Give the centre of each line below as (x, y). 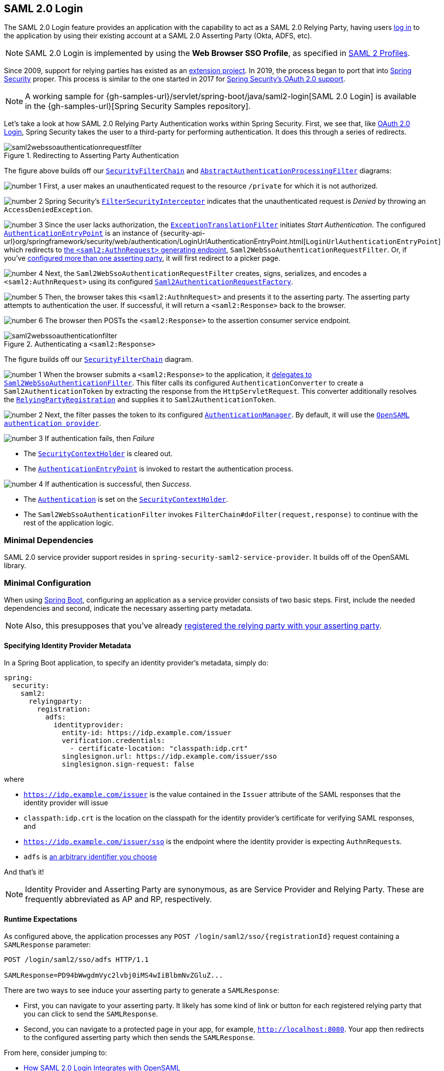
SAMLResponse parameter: (48, 945)
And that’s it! (24, 872)
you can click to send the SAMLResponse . (91, 1014)
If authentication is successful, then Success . (118, 484)
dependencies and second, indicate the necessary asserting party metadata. (128, 608)
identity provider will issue (66, 803)
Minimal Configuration (48, 583)
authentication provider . (52, 423)
